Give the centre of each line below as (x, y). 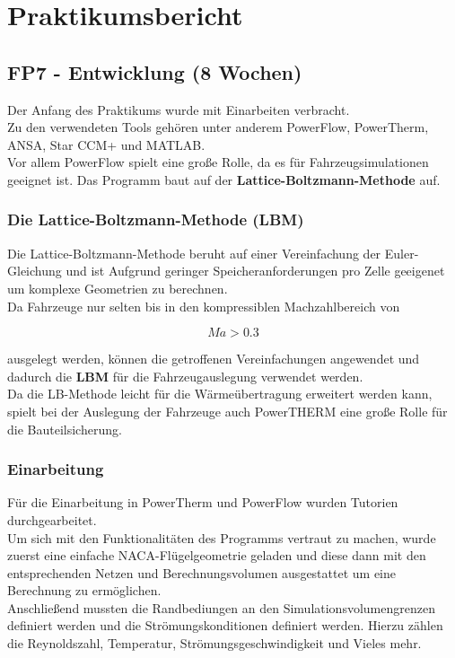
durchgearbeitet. (52, 519)
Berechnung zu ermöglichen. (84, 590)
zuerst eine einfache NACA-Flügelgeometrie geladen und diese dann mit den (217, 555)
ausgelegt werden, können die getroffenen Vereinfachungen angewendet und (214, 359)
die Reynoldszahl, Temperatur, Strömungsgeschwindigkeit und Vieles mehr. (214, 643)
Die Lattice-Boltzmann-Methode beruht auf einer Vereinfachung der (194, 253)
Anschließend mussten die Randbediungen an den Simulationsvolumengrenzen (221, 607)
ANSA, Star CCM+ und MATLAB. (106, 144)
